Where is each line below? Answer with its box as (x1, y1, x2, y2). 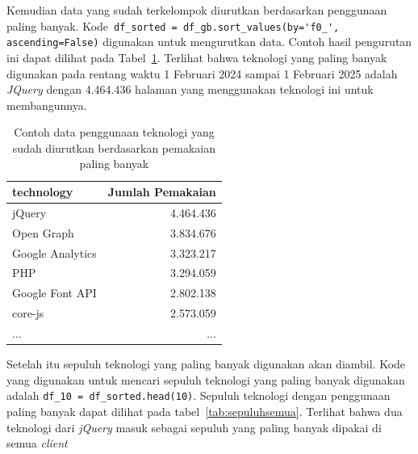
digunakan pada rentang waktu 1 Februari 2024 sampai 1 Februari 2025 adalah (6, 65, 398, 82)
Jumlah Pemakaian (107, 183, 216, 200)
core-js (12, 305, 44, 322)
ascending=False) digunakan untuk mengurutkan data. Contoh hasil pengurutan (6, 33, 412, 50)
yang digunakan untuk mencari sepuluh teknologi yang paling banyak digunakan (6, 371, 405, 388)
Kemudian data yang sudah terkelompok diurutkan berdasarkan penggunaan (6, 2, 387, 18)
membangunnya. (6, 96, 87, 113)
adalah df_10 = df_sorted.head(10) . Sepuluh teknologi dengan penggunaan (6, 387, 391, 404)
